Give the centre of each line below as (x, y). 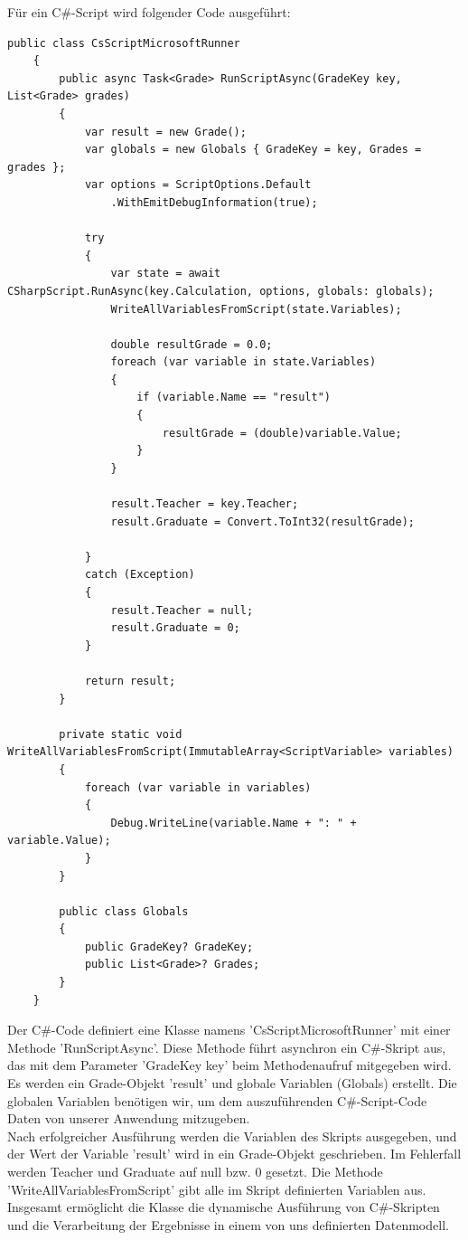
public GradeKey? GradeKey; (169, 947)
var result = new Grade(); (165, 132)
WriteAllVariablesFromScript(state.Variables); (256, 309)
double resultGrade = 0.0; (192, 344)
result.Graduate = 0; (175, 628)
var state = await (166, 274)
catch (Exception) (140, 575)
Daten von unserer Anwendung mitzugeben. (129, 1118)
